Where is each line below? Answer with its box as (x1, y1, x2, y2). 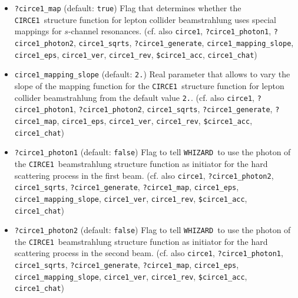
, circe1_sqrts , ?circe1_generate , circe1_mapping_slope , (74, 36, 294, 48)
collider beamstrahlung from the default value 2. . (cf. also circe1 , (14, 91, 254, 103)
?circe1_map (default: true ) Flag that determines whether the (14, 2, 241, 14)
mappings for (14, 25, 62, 37)
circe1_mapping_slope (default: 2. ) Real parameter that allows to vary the (14, 68, 290, 80)
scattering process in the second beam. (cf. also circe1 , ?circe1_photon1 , (14, 247, 283, 259)
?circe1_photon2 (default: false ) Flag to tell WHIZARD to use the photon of (14, 224, 291, 236)
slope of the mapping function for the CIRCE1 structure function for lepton (14, 79, 284, 91)
